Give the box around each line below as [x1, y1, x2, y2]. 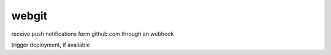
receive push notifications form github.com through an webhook [11, 30, 174, 37]
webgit [11, 9, 48, 22]
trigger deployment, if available [11, 41, 90, 48]
